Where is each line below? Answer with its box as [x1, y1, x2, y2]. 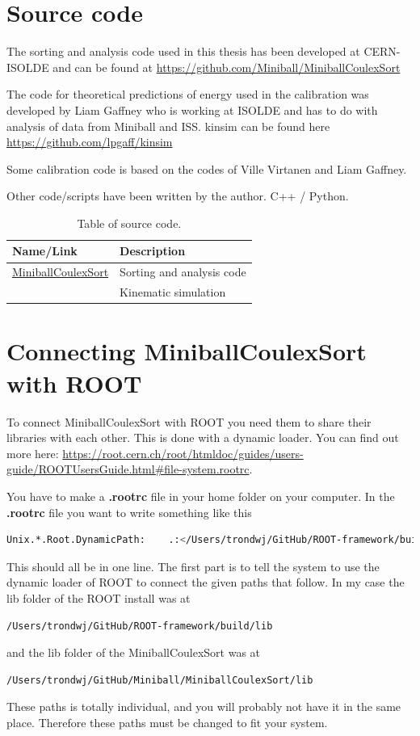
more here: [6, 444, 59, 461]
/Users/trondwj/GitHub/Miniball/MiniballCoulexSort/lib [6, 674, 313, 686]
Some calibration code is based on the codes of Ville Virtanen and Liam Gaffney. [6, 160, 407, 177]
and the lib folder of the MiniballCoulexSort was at [6, 644, 261, 661]
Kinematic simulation [120, 284, 226, 301]
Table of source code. [77, 214, 182, 231]
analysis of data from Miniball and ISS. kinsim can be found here [6, 117, 330, 134]
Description [120, 242, 186, 259]
